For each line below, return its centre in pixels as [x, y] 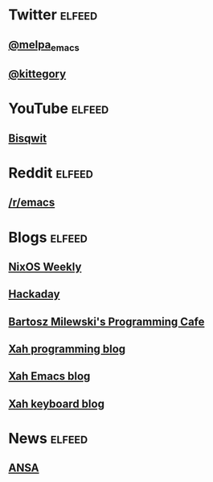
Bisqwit [27, 138]
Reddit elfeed [51, 173]
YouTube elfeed [59, 108]
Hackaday [34, 295]
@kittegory [37, 74]
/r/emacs [32, 203]
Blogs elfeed [48, 237]
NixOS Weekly [45, 266]
